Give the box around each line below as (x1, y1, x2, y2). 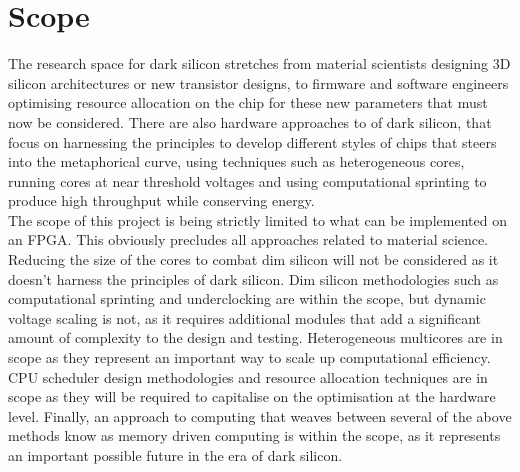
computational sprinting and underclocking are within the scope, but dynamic (8, 288, 486, 309)
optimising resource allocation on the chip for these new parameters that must (8, 92, 488, 113)
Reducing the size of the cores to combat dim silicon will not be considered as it (8, 249, 499, 270)
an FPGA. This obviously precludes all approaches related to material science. (8, 229, 489, 250)
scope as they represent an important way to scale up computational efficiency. (8, 347, 491, 368)
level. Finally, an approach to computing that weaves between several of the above (8, 405, 512, 426)
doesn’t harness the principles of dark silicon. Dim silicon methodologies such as (8, 268, 499, 289)
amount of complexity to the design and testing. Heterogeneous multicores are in (8, 327, 503, 348)
